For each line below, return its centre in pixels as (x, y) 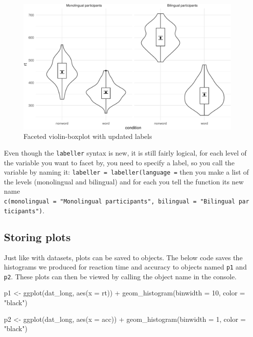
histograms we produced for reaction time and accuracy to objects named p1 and (126, 267)
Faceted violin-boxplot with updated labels (88, 136)
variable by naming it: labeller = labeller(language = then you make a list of (126, 172)
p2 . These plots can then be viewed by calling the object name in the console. (120, 276)
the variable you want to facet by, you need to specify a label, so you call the (119, 162)
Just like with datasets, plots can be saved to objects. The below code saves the (123, 257)
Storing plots (37, 236)
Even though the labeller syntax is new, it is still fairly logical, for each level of (125, 152)
